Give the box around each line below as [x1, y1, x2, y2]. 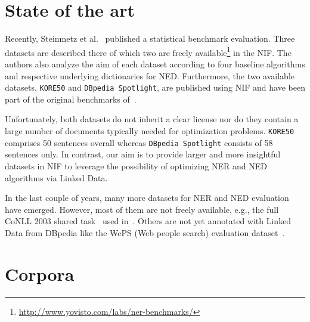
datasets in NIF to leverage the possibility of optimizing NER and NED [5, 159, 267, 172]
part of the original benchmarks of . [5, 92, 137, 105]
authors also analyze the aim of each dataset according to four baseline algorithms [5, 57, 305, 70]
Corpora [5, 261, 75, 286]
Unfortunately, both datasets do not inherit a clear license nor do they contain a [5, 113, 299, 125]
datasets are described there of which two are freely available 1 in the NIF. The [5, 44, 292, 58]
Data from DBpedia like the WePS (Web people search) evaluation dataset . [5, 226, 285, 239]
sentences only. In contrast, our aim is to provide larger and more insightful [5, 148, 281, 160]
